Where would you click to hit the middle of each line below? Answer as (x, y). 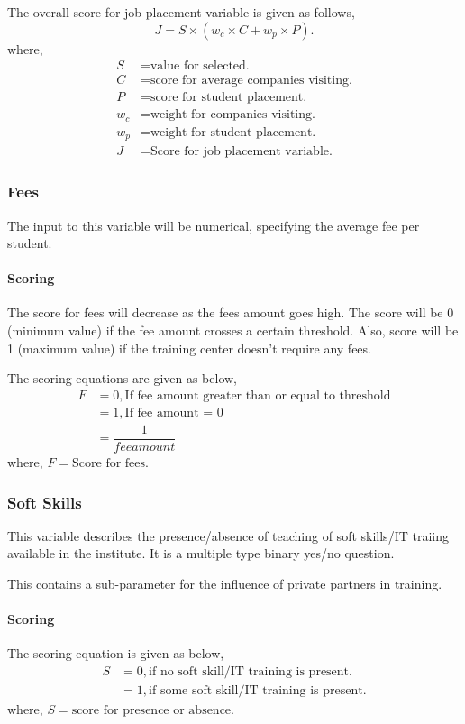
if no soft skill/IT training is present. (251, 672)
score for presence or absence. (153, 711)
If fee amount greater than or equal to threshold (258, 395)
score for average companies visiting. (251, 81)
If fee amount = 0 (174, 412)
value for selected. (200, 66)
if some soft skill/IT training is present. (258, 691)
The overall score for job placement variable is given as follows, (181, 12)
